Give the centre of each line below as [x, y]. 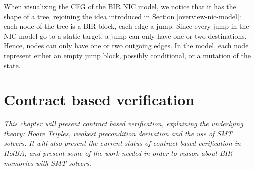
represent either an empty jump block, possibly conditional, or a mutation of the [127, 55]
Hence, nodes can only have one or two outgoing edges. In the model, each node [126, 46]
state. [12, 65]
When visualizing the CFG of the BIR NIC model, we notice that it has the [120, 6]
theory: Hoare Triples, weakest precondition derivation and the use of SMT [118, 133]
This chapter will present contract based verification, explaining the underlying [124, 124]
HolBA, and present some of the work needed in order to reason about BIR [118, 153]
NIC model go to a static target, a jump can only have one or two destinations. [125, 36]
